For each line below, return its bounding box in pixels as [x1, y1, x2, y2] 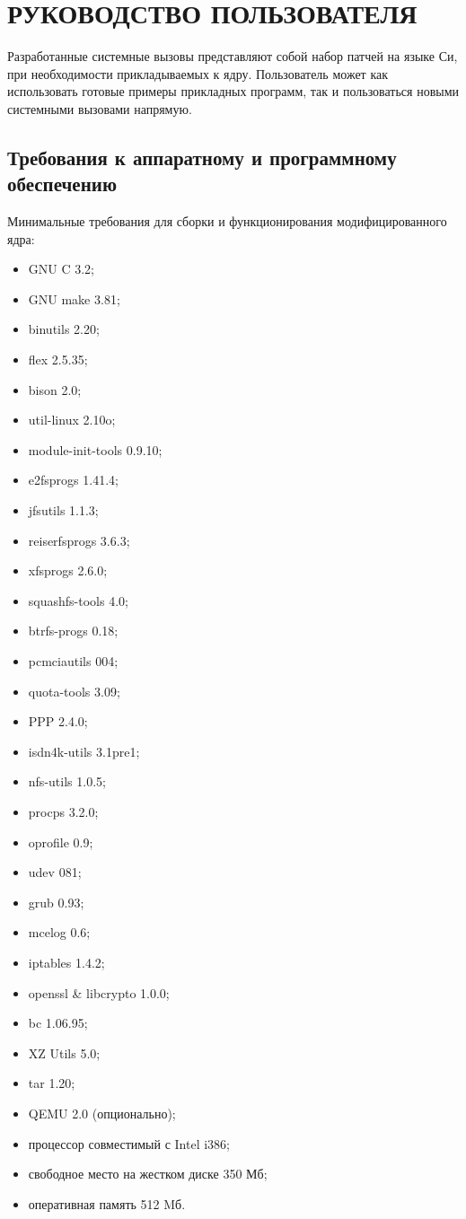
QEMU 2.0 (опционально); [28, 1103, 176, 1122]
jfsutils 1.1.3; [28, 501, 99, 520]
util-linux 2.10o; [28, 410, 116, 429]
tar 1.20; [28, 1074, 75, 1092]
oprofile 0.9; [28, 832, 93, 851]
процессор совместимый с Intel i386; [28, 1134, 231, 1153]
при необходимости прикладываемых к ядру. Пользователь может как [7, 64, 388, 83]
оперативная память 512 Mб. [28, 1194, 186, 1213]
